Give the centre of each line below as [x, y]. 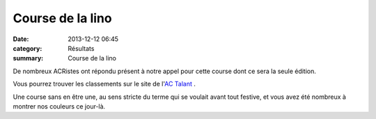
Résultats [81, 48]
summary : [28, 58]
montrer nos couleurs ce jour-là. [59, 106]
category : [28, 48]
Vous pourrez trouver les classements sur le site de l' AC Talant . [104, 84]
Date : [21, 39]
